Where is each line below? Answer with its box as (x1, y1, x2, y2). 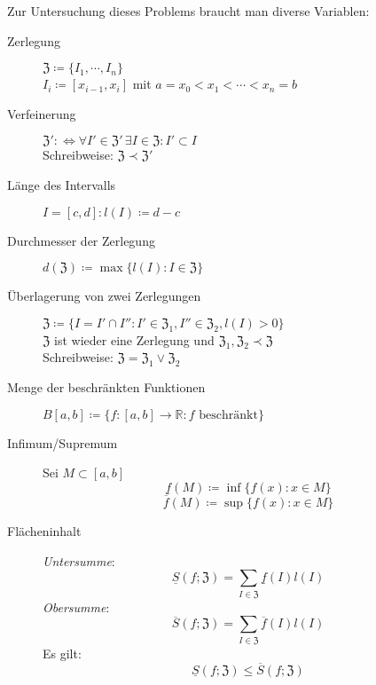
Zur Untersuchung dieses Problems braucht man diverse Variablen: (7, 2, 370, 20)
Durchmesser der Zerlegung (7, 231, 155, 249)
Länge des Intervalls (7, 175, 116, 193)
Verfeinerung (7, 104, 76, 122)
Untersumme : (43, 551, 115, 570)
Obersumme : (43, 597, 110, 616)
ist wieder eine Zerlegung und (54, 330, 215, 349)
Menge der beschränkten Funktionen (7, 378, 206, 397)
